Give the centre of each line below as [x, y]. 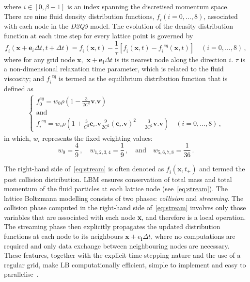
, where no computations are [193, 236]
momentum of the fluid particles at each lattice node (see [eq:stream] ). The [116, 189]
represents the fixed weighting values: [97, 138]
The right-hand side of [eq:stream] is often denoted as [84, 168]
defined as [19, 88]
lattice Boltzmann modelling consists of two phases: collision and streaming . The [124, 198]
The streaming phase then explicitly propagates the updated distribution [112, 226]
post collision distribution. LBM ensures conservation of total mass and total [118, 179]
